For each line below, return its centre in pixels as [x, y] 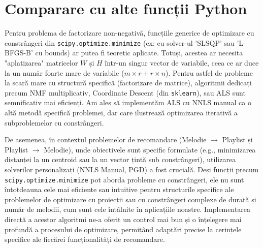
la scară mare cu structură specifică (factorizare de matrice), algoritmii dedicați [128, 83]
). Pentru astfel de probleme [209, 72]
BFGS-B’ [19, 53]
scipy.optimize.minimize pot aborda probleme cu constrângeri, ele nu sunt [124, 179]
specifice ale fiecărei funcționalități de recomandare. [85, 239]
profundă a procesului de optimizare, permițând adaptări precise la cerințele [123, 229]
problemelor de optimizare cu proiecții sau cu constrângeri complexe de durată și [130, 199]
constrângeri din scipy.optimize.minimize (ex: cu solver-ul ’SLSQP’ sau [120, 42]
